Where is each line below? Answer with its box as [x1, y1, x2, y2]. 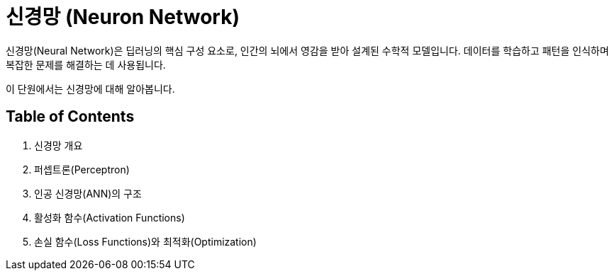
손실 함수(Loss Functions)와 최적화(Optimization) [34, 235, 257, 248]
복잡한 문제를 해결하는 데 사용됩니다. [6, 58, 166, 71]
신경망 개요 [34, 139, 83, 151]
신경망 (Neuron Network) [6, 5, 240, 29]
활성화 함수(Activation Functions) [34, 211, 185, 224]
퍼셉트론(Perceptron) [34, 163, 130, 176]
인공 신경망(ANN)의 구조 [34, 187, 142, 200]
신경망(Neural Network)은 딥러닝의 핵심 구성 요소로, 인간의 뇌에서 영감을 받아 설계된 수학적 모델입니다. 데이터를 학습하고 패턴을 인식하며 [6, 44, 609, 57]
